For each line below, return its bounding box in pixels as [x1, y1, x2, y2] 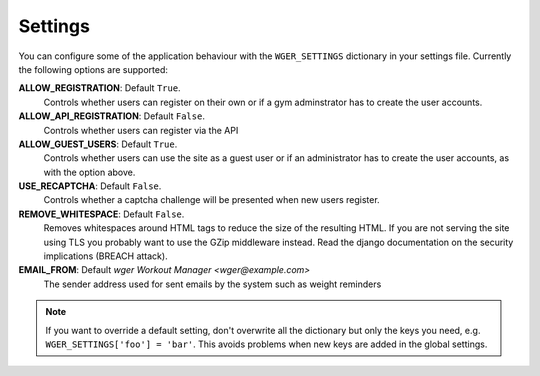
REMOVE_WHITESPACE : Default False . [18, 208, 185, 220]
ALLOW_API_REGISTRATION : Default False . [18, 110, 205, 122]
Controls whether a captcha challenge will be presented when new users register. [43, 194, 380, 206]
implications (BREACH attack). [43, 250, 169, 262]
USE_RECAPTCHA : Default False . [18, 180, 162, 192]
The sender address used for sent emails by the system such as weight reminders [43, 278, 382, 290]
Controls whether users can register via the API [43, 124, 239, 136]
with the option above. [43, 166, 136, 178]
